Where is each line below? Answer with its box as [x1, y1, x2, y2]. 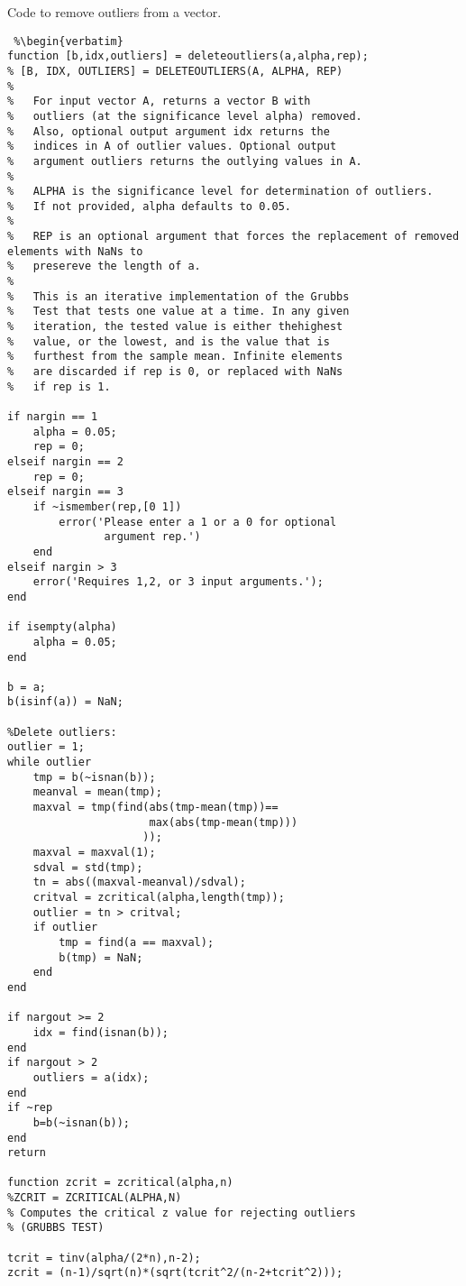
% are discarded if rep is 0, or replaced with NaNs [7, 365, 343, 379]
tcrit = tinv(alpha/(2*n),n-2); [7, 1251, 201, 1264]
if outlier [32, 921, 98, 934]
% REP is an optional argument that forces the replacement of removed [7, 230, 460, 243]
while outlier [7, 756, 92, 769]
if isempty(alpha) [7, 620, 117, 634]
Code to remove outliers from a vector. [7, 3, 222, 21]
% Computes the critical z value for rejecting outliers [7, 1206, 356, 1219]
